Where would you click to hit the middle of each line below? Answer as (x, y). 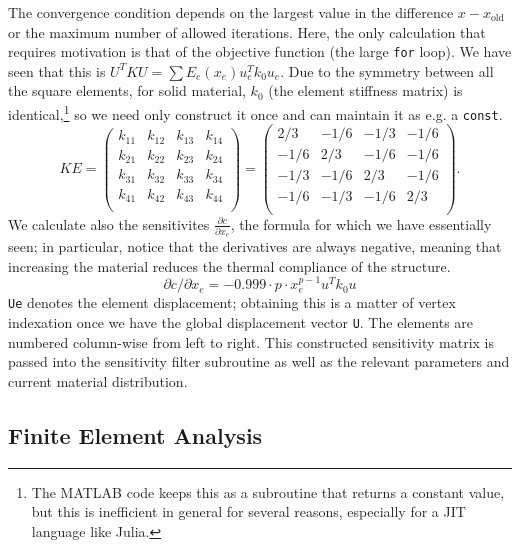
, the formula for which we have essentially (361, 223)
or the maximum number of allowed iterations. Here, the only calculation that (247, 31)
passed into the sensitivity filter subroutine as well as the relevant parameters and (259, 361)
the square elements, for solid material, (127, 90)
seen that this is (57, 70)
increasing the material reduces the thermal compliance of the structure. (229, 265)
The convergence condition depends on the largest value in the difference (231, 12)
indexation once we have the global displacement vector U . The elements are (241, 321)
